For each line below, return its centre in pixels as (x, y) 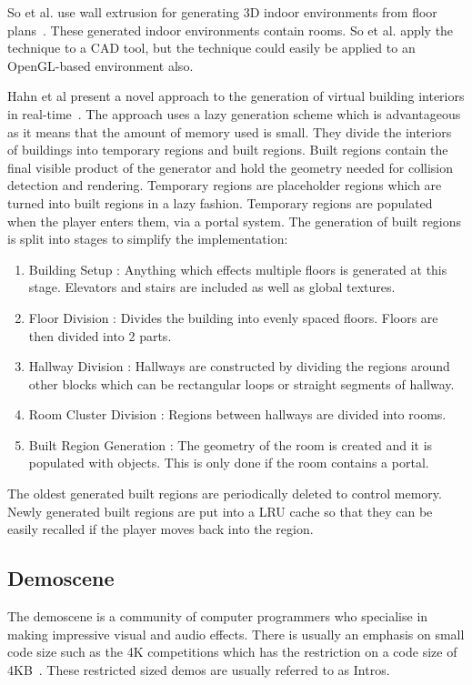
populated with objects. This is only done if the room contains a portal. (229, 463)
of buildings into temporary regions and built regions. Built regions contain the (228, 150)
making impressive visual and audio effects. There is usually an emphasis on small (236, 634)
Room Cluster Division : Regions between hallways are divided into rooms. (237, 414)
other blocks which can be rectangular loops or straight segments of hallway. (241, 383)
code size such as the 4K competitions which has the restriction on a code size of (232, 652)
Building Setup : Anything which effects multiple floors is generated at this (238, 269)
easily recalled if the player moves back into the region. (161, 529)
